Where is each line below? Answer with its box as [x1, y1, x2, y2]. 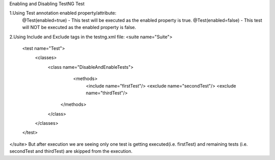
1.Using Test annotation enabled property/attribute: [9, 10, 117, 16]
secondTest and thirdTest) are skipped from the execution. [9, 148, 132, 154]
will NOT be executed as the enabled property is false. [22, 24, 136, 31]
